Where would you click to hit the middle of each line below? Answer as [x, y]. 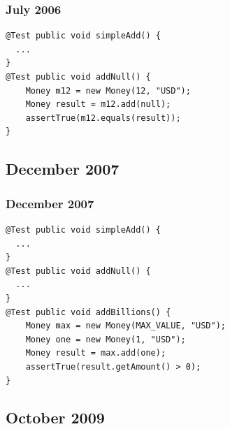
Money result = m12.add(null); [98, 104]
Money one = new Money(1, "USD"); [106, 339]
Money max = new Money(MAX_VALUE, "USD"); [125, 326]
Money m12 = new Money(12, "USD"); [108, 90]
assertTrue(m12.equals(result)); [103, 118]
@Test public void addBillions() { [88, 312]
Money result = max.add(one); [96, 353]
